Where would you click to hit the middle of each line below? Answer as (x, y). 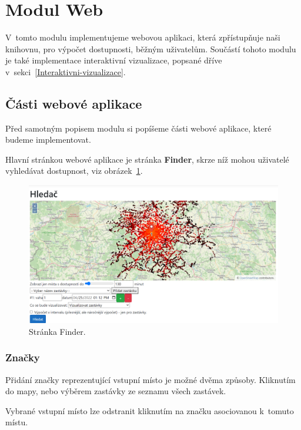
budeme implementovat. (48, 140)
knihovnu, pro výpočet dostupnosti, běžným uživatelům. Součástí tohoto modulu (151, 48)
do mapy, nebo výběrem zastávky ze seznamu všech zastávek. (116, 391)
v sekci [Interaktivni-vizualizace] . (66, 71)
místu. (17, 422)
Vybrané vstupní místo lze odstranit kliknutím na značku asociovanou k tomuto (150, 410)
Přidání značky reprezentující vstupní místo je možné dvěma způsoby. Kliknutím (150, 379)
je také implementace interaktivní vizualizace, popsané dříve (114, 60)
